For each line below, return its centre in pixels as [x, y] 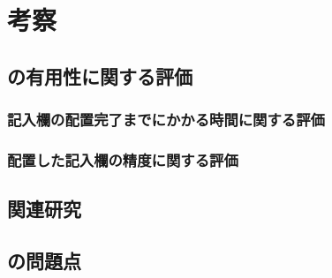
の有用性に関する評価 [100, 75]
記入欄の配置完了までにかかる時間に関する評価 [166, 120]
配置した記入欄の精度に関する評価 [123, 159]
